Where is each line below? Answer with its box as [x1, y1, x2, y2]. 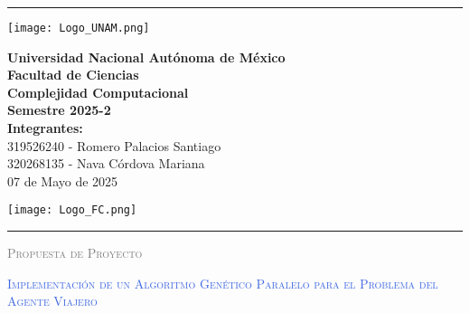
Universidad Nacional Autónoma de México [7, 47, 286, 66]
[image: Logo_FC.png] [7, 204, 137, 217]
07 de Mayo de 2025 [7, 171, 118, 190]
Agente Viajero [7, 291, 98, 310]
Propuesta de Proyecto [7, 243, 143, 262]
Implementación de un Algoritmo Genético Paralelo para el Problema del [7, 273, 438, 292]
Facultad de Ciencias [7, 65, 139, 84]
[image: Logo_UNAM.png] [7, 22, 150, 34]
